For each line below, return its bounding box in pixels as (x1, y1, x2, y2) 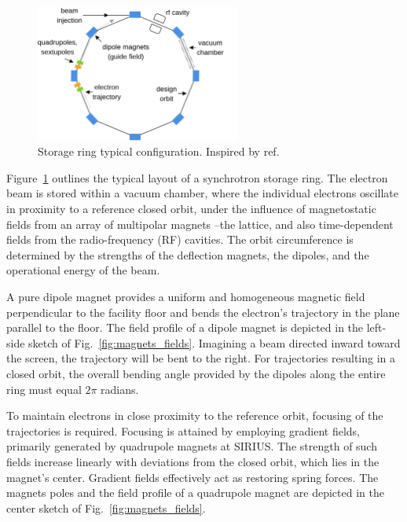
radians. (101, 380, 139, 397)
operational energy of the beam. (6, 262, 160, 278)
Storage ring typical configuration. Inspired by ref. (38, 143, 280, 160)
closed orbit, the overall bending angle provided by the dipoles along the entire (6, 365, 386, 381)
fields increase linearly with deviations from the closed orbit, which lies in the (6, 453, 379, 469)
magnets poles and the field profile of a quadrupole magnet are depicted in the (6, 484, 384, 501)
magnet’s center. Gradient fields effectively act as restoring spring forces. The (6, 469, 379, 485)
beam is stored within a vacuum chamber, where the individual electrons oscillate (6, 185, 398, 201)
